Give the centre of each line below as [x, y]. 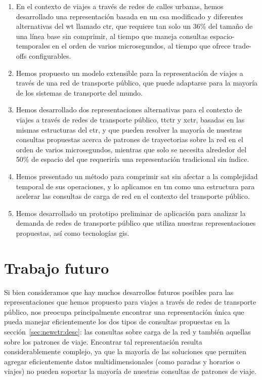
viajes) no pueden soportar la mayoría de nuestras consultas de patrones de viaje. [130, 371]
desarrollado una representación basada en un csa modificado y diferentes [129, 16]
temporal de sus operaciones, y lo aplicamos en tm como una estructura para [135, 186]
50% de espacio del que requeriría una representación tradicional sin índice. [133, 159]
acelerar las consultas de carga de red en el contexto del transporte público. [133, 196]
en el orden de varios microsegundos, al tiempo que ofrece [141, 46]
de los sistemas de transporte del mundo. [79, 92]
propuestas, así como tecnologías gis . [73, 233]
